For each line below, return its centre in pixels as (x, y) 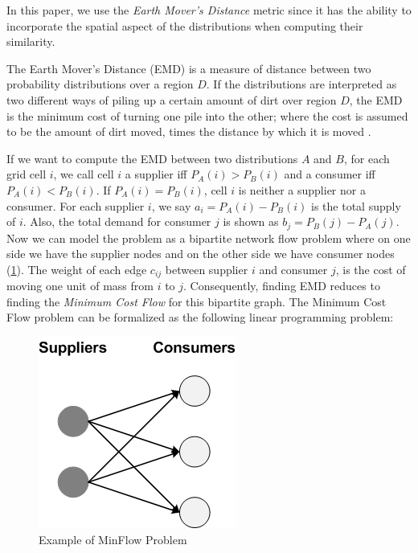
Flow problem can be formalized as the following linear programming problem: (200, 317)
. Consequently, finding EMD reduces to (282, 286)
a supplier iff (156, 174)
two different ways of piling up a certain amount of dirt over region (172, 99)
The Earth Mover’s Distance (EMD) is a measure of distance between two (189, 68)
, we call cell (84, 174)
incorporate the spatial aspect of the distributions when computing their (185, 25)
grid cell (27, 174)
